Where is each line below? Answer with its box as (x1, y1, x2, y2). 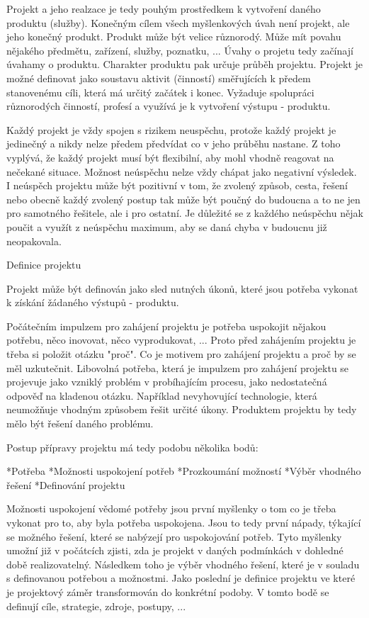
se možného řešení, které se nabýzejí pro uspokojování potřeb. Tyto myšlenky (6, 529, 342, 544)
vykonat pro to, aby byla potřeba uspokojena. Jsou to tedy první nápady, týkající (6, 515, 361, 529)
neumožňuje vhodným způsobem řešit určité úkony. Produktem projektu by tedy (6, 402, 357, 417)
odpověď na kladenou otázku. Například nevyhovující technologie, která (6, 388, 317, 403)
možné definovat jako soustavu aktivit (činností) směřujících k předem (6, 70, 311, 85)
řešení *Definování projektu (6, 477, 125, 492)
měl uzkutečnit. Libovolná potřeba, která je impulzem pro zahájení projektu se (6, 360, 349, 375)
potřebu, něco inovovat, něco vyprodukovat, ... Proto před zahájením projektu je (6, 332, 356, 347)
